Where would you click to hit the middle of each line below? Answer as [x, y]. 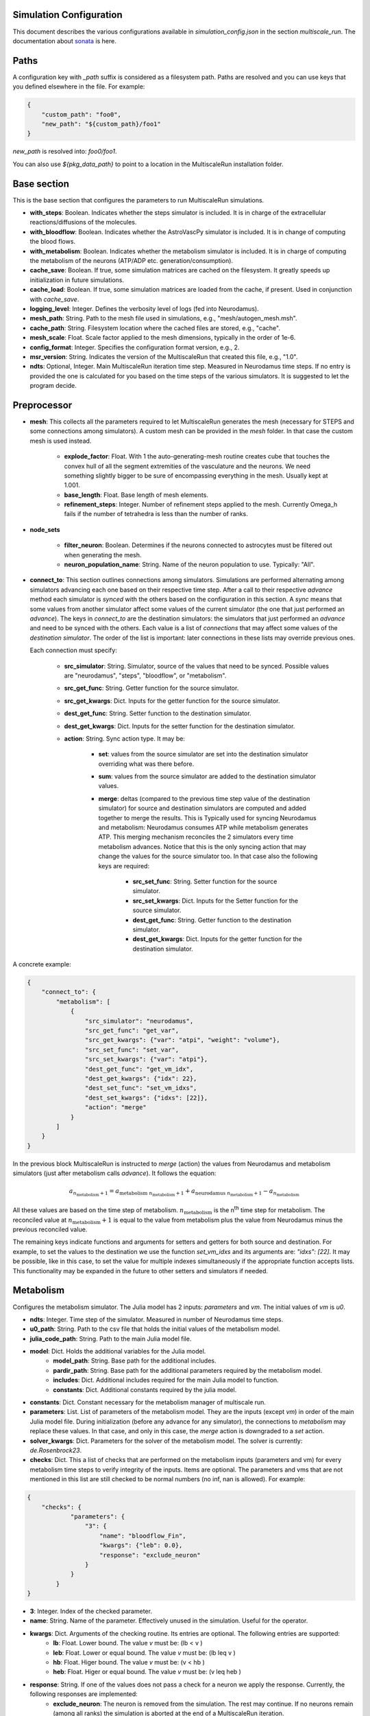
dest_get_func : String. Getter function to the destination [212, 920]
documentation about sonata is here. [64, 40]
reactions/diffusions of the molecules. [83, 222]
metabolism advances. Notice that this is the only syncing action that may [202, 846]
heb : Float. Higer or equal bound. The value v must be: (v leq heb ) [147, 1672]
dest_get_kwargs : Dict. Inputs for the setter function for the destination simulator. [180, 726]
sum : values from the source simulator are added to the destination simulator [207, 776]
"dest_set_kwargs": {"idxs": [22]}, [146, 1098]
